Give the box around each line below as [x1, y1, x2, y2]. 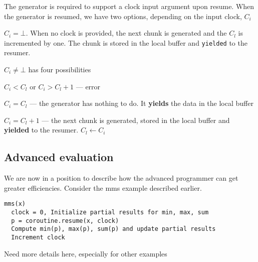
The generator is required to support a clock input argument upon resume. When [4, 1, 254, 11]
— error [76, 81, 101, 91]
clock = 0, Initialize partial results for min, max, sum [11, 209, 209, 216]
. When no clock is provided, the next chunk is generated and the [26, 28, 227, 38]
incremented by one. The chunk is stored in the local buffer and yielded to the [4, 37, 247, 48]
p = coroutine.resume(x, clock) [11, 217, 119, 224]
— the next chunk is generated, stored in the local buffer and [42, 114, 230, 125]
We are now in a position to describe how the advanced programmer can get [4, 173, 238, 183]
